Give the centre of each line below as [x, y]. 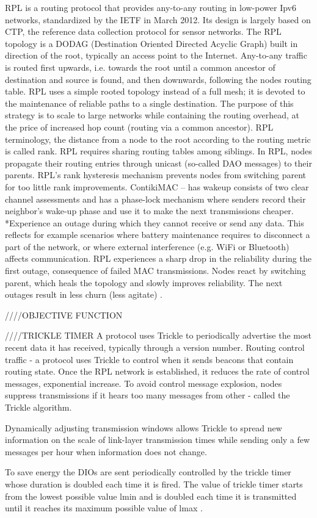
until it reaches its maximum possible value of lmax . [104, 508]
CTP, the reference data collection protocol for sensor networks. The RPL [143, 31]
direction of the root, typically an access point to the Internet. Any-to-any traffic [156, 55]
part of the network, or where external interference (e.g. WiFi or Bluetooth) [147, 246]
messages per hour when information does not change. [106, 451]
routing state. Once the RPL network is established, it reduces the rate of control [157, 371]
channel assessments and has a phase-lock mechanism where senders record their [155, 199]
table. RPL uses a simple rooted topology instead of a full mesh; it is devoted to [155, 91]
